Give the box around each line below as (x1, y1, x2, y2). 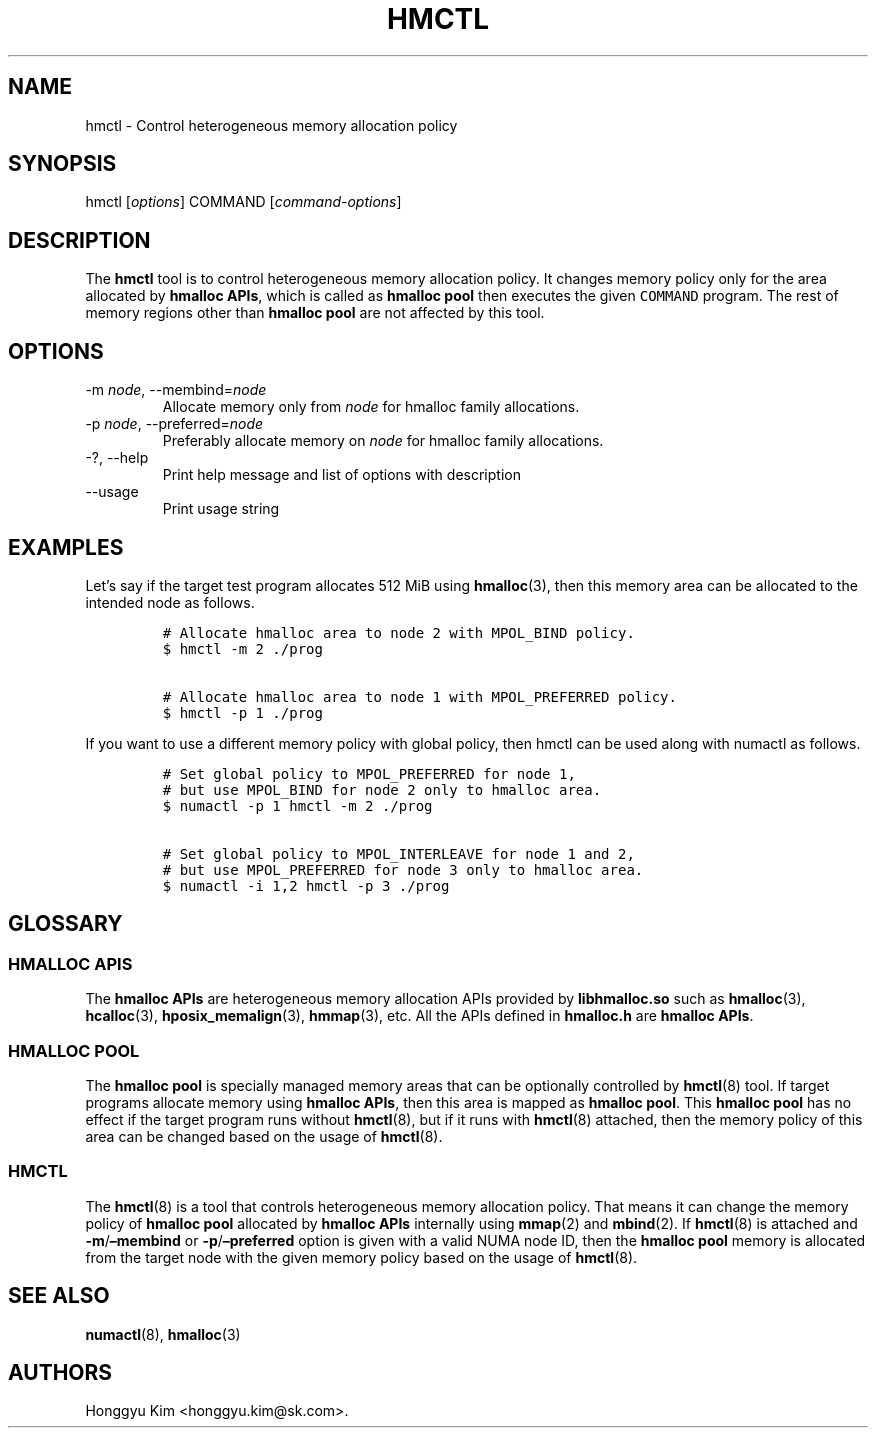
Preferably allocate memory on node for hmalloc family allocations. (162, 432, 604, 450)
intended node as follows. (85, 593, 255, 611)
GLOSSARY (8, 911, 123, 937)
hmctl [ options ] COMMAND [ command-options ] (85, 193, 402, 211)
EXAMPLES (8, 534, 124, 560)
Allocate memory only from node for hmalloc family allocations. (162, 398, 580, 416)
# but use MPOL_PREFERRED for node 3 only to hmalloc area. (162, 861, 644, 878)
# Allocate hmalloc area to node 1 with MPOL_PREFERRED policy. (162, 688, 677, 705)
